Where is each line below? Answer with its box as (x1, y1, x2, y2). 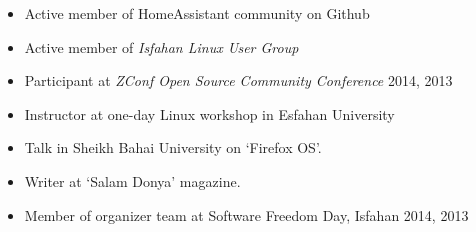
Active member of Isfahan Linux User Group (24, 36, 299, 57)
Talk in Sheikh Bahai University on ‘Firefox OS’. (24, 137, 322, 158)
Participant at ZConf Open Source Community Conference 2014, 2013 (24, 70, 453, 91)
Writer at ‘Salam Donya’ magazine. (24, 170, 241, 191)
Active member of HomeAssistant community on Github (24, 3, 370, 23)
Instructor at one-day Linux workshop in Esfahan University (24, 103, 395, 124)
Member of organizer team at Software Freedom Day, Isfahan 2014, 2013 (24, 204, 469, 225)
